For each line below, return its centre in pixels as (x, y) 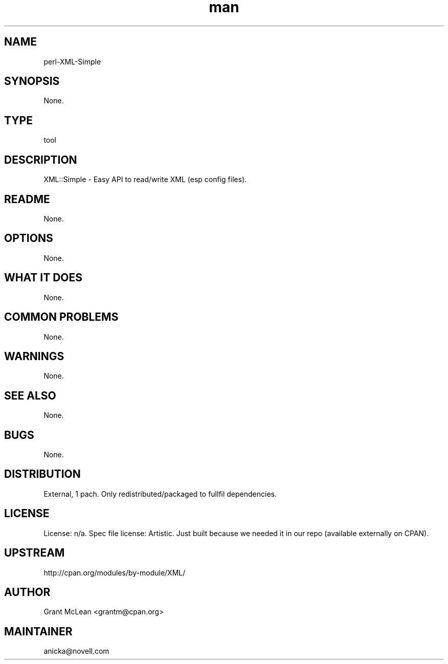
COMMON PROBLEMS (61, 317)
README (27, 199)
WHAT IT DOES (43, 278)
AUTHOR (27, 592)
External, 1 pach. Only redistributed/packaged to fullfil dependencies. (160, 494)
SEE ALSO (30, 395)
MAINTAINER (38, 631)
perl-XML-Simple (72, 61)
